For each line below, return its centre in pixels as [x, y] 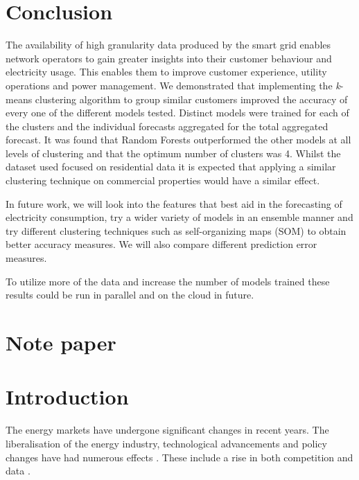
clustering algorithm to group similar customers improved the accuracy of [191, 99]
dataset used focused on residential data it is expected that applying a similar [171, 167]
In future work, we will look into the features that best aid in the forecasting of [174, 203]
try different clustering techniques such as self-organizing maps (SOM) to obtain [176, 230]
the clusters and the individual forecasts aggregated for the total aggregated [167, 126]
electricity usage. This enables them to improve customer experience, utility [166, 72]
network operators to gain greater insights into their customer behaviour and [169, 58]
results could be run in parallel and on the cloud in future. [130, 295]
